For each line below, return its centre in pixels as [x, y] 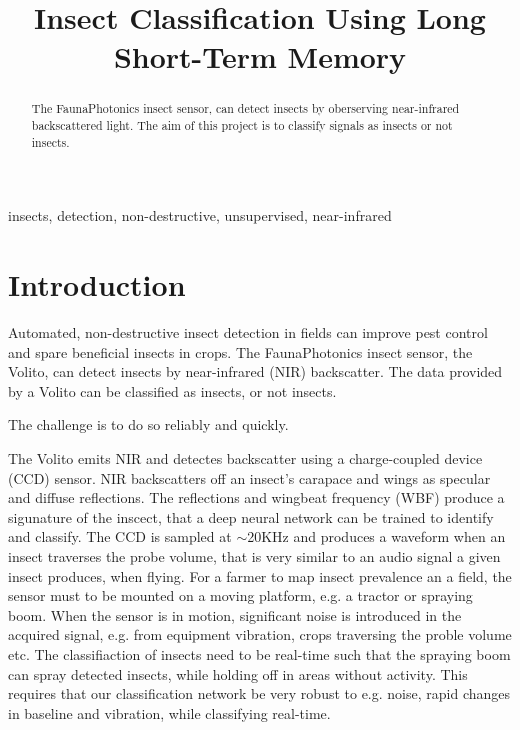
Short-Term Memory [260, 56]
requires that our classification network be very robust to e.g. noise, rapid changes [259, 693]
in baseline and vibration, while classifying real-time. [169, 712]
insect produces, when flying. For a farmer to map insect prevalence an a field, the [260, 575]
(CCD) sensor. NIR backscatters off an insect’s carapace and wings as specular [249, 477]
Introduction [97, 284]
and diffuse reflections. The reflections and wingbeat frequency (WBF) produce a [256, 497]
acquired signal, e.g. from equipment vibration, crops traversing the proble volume [260, 634]
